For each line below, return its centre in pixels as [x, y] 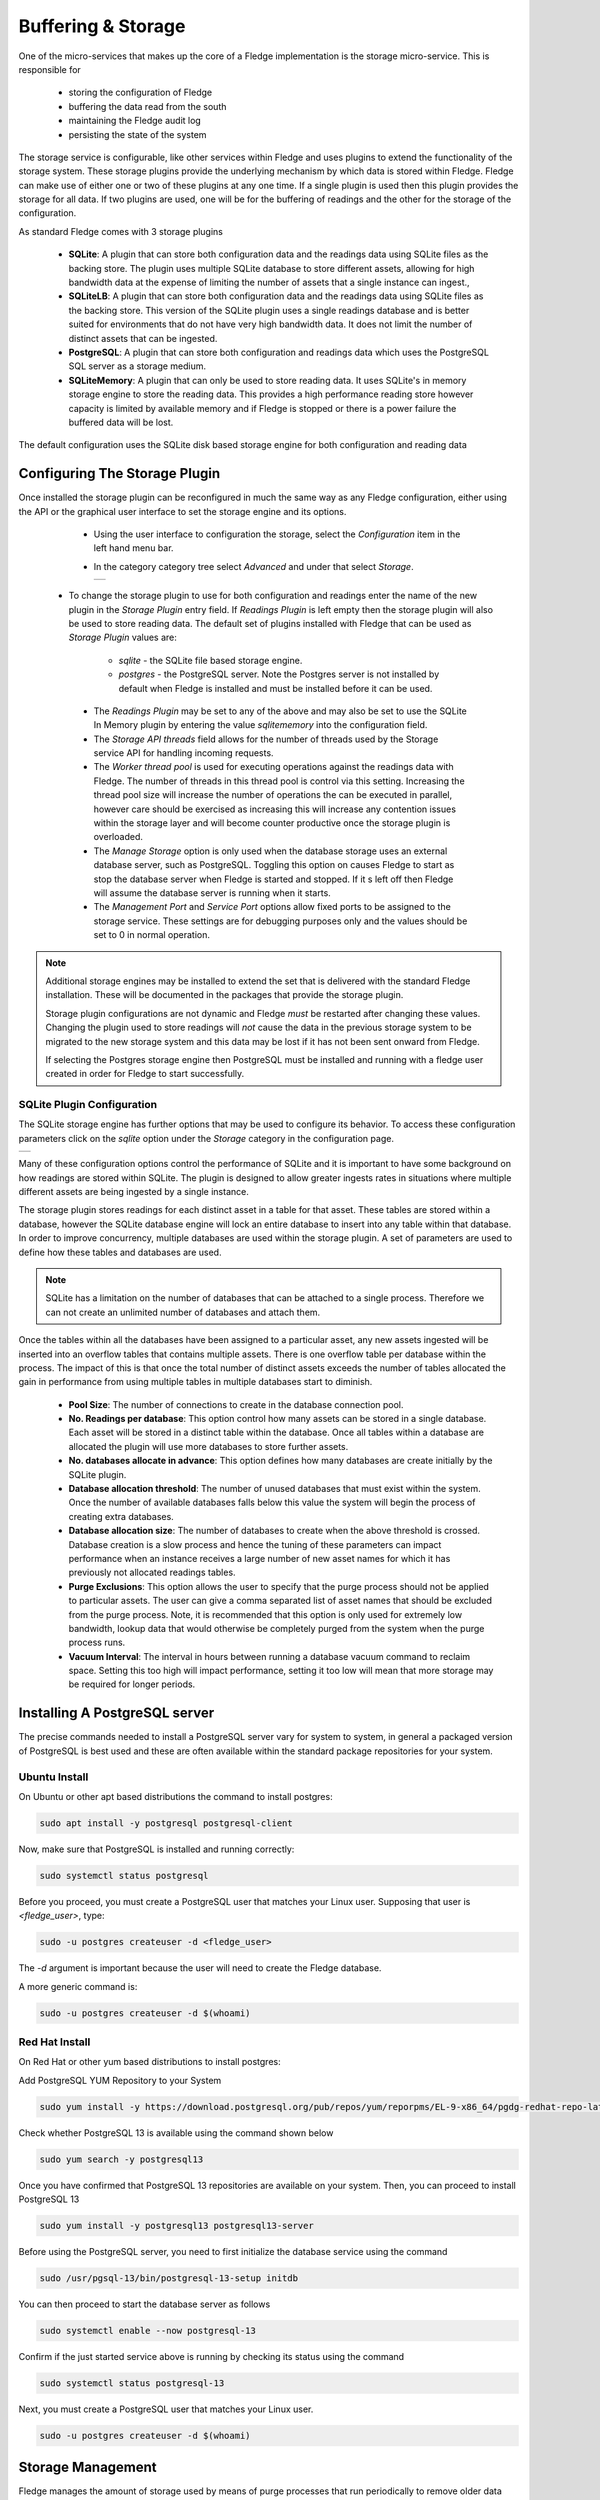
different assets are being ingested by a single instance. [133, 1191]
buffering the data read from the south [147, 106]
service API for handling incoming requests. [183, 753]
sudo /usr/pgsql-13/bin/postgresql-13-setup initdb [169, 2278]
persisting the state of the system [137, 134]
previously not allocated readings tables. [152, 1572]
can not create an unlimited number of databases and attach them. [183, 1312]
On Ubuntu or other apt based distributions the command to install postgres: [176, 1796]
